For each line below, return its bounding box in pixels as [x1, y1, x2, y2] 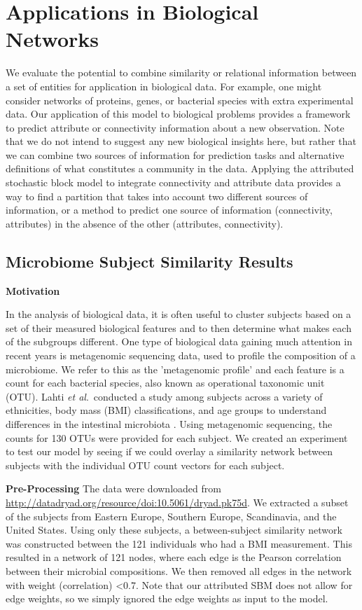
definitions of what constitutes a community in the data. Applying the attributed [6, 161, 354, 176]
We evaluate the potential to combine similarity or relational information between [6, 65, 357, 80]
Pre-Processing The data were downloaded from [6, 481, 221, 496]
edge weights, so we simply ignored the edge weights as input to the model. [6, 591, 328, 606]
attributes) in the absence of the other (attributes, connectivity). [6, 216, 284, 230]
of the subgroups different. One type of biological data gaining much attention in [6, 334, 352, 349]
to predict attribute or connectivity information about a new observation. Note [6, 120, 344, 134]
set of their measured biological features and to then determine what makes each [6, 320, 351, 335]
